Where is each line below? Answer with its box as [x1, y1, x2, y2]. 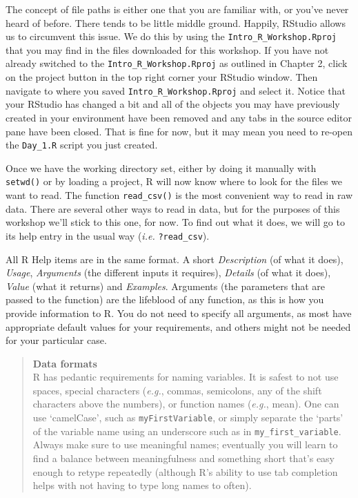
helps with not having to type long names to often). [32, 478, 252, 492]
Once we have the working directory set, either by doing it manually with [6, 160, 317, 175]
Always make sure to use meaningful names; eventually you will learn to [32, 437, 338, 452]
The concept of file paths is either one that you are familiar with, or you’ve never [6, 2, 349, 16]
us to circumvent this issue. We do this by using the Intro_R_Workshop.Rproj [6, 29, 337, 44]
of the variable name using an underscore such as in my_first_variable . [32, 423, 341, 438]
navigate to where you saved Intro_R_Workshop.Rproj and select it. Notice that [6, 83, 346, 97]
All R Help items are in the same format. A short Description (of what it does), [6, 251, 344, 266]
